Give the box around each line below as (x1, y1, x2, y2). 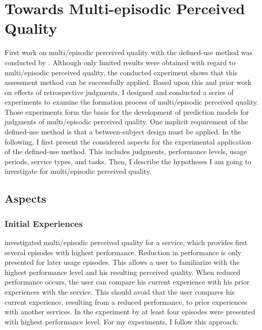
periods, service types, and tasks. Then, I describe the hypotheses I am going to (5, 156, 251, 166)
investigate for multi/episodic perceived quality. (5, 166, 151, 176)
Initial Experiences (5, 217, 83, 229)
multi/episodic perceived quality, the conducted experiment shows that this (5, 67, 238, 77)
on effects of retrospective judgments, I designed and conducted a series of (5, 86, 234, 97)
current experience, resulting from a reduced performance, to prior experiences (5, 296, 247, 307)
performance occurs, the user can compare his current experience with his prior (5, 276, 250, 287)
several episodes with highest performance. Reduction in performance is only (5, 247, 241, 257)
